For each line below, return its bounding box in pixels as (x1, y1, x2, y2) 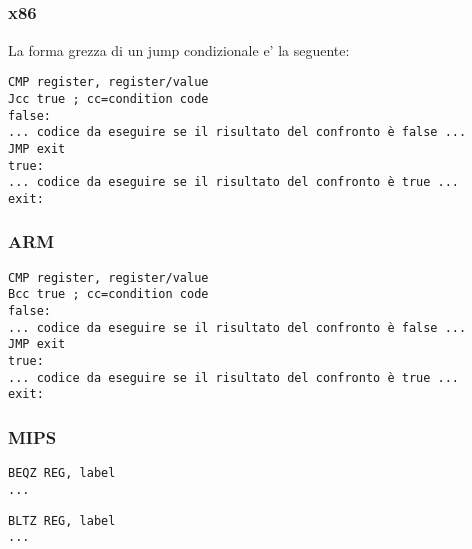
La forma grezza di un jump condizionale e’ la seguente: (8, 39, 350, 60)
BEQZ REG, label (8, 466, 116, 481)
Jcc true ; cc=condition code (8, 91, 209, 106)
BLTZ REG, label (8, 513, 116, 528)
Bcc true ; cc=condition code (8, 287, 209, 302)
